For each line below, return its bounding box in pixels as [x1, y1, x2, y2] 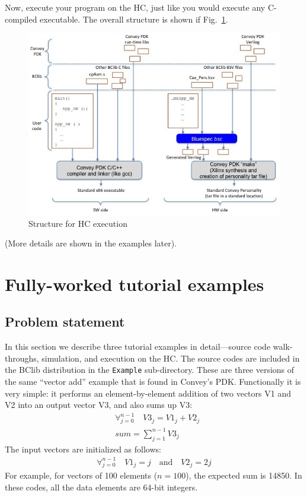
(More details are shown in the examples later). [5, 237, 177, 249]
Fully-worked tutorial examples [5, 271, 264, 296]
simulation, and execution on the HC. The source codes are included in [41, 352, 300, 364]
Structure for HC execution [28, 217, 127, 229]
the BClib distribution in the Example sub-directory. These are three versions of [5, 363, 295, 376]
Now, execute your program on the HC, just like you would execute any [5, 1, 266, 13]
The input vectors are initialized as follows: [5, 442, 161, 455]
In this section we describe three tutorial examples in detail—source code [5, 340, 271, 353]
